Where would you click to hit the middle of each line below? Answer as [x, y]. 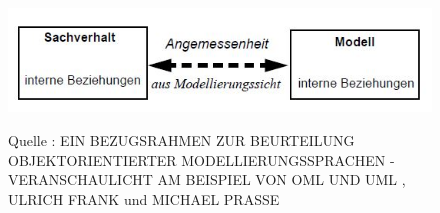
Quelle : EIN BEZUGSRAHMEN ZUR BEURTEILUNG [181, 140]
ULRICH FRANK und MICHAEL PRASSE [144, 198]
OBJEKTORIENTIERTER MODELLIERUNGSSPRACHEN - [201, 159]
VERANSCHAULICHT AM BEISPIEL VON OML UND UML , [207, 179]
